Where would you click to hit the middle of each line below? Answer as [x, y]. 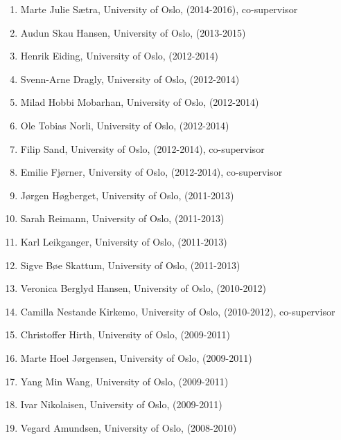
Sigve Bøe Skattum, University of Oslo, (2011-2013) [130, 265]
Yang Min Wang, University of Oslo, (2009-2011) [124, 381]
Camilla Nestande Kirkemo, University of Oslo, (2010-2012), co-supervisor [178, 311]
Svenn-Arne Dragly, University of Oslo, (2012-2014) [130, 79]
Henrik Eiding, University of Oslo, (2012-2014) [119, 56]
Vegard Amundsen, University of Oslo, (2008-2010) [129, 427]
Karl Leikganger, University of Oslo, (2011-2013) [124, 241]
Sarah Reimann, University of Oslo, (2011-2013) [122, 218]
